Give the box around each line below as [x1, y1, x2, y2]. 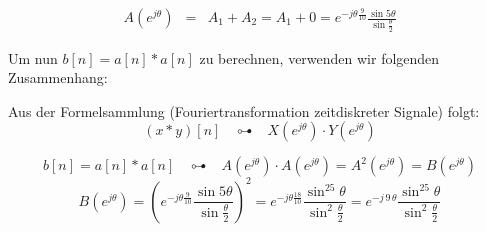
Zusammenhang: [8, 67, 108, 88]
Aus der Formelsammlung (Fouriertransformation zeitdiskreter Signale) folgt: [8, 100, 480, 121]
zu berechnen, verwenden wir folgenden [199, 47, 440, 68]
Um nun [8, 47, 58, 68]
